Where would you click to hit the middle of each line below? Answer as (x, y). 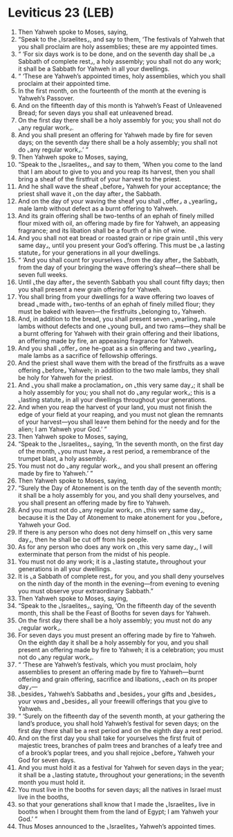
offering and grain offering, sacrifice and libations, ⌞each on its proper (118, 679)
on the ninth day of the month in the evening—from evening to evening (119, 584)
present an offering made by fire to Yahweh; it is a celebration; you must (121, 649)
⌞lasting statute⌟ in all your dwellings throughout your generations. (112, 399)
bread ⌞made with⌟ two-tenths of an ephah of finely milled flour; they (116, 304)
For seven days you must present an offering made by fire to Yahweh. (117, 635)
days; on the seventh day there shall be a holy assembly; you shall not (118, 142)
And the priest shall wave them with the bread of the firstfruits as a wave (121, 363)
